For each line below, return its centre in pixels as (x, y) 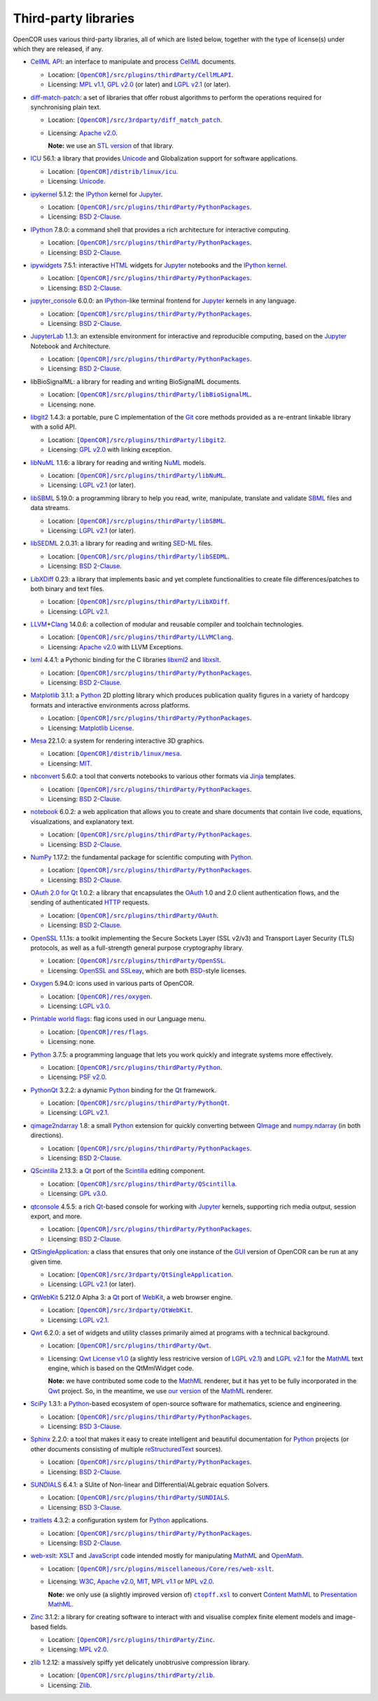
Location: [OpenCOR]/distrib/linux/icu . (113, 171)
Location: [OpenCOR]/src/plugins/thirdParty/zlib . (131, 1675)
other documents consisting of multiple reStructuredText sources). (127, 1449)
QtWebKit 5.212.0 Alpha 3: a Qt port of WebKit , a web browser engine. (132, 1297)
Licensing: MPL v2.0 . (78, 1649)
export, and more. (56, 1216)
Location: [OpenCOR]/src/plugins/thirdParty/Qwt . (129, 1346)
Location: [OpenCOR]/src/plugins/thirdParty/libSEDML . (139, 556)
